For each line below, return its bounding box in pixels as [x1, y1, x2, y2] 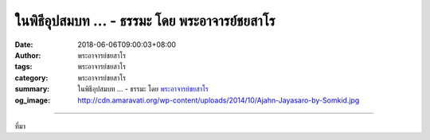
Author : [14, 50, 41, 60]
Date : [14, 40, 33, 49]
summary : [14, 84, 50, 94]
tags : [14, 62, 33, 72]
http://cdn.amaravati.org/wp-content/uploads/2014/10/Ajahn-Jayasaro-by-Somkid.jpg [77, 95, 360, 105]
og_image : [14, 95, 51, 105]
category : [14, 72, 49, 83]
